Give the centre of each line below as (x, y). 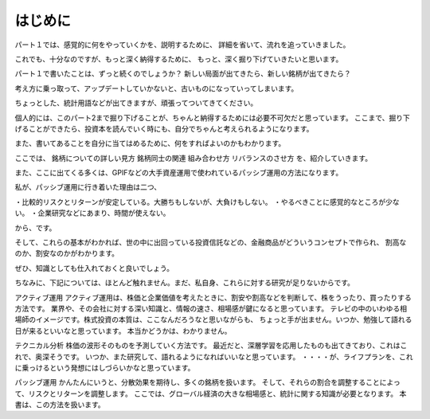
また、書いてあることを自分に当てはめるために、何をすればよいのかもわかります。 (150, 143)
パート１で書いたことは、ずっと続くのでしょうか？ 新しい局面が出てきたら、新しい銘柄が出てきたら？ (183, 74)
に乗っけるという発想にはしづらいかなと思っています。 (105, 367)
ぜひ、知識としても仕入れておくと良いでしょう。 (94, 268)
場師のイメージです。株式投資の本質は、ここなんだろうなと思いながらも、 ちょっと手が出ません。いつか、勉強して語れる (213, 319)
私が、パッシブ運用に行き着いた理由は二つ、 (88, 187)
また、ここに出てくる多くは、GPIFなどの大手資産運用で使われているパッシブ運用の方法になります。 (179, 173)
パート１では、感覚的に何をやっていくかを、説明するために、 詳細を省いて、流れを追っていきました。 (182, 45)
